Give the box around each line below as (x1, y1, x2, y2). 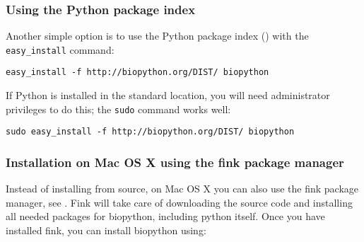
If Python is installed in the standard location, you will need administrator (6, 88, 330, 103)
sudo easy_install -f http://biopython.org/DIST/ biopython (6, 127, 295, 137)
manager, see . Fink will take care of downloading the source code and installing (6, 195, 353, 209)
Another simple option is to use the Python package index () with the (6, 28, 309, 43)
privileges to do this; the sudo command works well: (6, 101, 231, 116)
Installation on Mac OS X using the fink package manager (6, 153, 344, 171)
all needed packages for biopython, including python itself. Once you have (6, 209, 325, 224)
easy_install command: (6, 42, 115, 57)
